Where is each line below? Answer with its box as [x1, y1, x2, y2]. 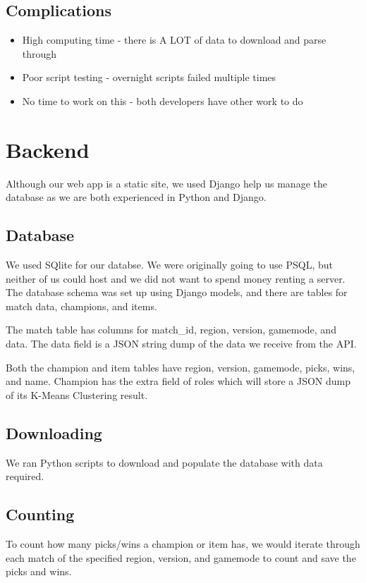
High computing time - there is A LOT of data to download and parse [22, 32, 327, 47]
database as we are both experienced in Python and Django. [6, 190, 267, 204]
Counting [6, 503, 75, 525]
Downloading [6, 422, 102, 443]
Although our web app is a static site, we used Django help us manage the [6, 176, 327, 190]
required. [6, 469, 44, 484]
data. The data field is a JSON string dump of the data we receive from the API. [6, 336, 357, 351]
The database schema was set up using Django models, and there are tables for [6, 285, 348, 300]
